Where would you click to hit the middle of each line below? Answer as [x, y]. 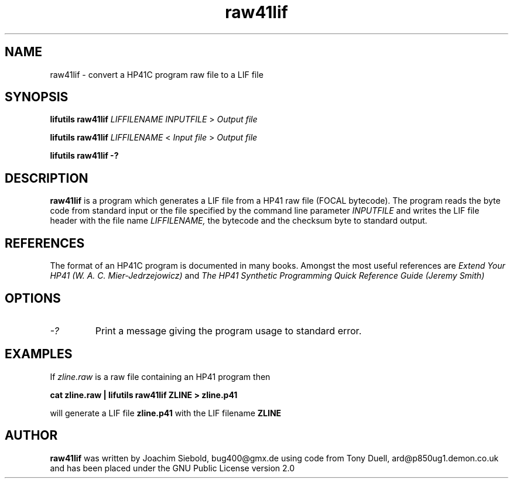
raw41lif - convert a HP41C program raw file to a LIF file [157, 74]
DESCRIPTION [47, 178]
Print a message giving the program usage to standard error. [228, 330]
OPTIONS [33, 298]
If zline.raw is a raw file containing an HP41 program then [160, 376]
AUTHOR [31, 436]
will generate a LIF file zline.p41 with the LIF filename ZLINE [166, 413]
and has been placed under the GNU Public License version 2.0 [172, 468]
